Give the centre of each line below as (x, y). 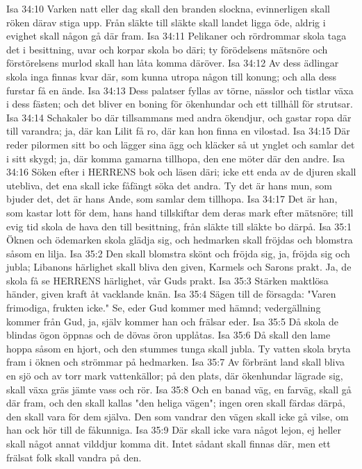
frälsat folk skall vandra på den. (74, 457)
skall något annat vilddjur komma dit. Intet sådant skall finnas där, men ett (168, 443)
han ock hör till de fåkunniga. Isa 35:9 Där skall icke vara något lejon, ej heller (174, 430)
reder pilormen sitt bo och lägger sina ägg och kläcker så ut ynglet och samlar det (181, 144)
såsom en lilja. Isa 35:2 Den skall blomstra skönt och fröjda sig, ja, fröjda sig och (178, 253)
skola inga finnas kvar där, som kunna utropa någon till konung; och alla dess (171, 76)
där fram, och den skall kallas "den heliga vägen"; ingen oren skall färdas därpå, (176, 403)
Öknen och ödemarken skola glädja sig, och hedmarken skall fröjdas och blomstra (180, 240)
